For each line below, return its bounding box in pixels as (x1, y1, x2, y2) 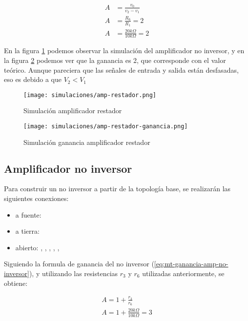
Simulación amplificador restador (23, 105, 122, 116)
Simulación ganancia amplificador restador (23, 137, 150, 147)
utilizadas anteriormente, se (142, 268, 225, 278)
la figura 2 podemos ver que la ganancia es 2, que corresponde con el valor (4, 55, 226, 65)
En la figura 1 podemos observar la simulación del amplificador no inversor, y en (4, 45, 245, 56)
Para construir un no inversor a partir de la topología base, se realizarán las (4, 183, 231, 194)
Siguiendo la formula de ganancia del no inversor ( (4, 259, 154, 269)
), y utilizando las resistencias (29, 268, 118, 278)
